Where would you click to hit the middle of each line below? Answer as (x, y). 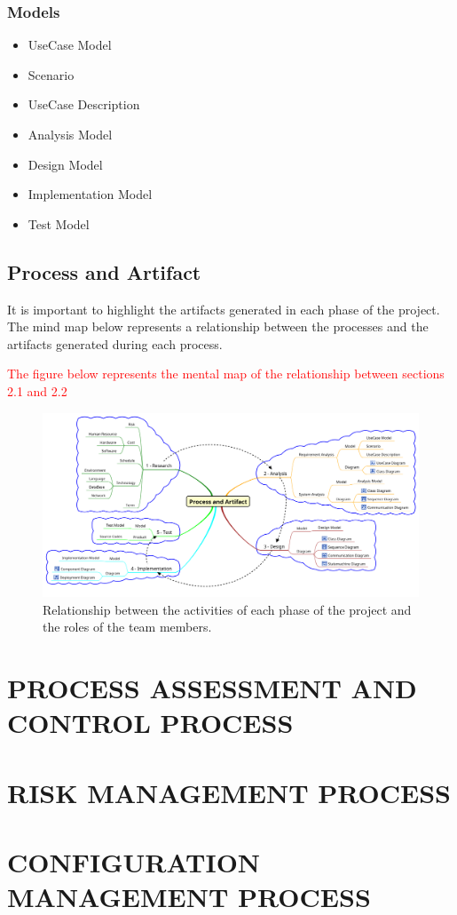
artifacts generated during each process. (115, 343)
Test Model (59, 223)
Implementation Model (90, 194)
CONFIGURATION (134, 861)
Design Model (65, 164)
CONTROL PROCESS (150, 723)
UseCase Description (84, 104)
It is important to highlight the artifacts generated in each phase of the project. (224, 309)
